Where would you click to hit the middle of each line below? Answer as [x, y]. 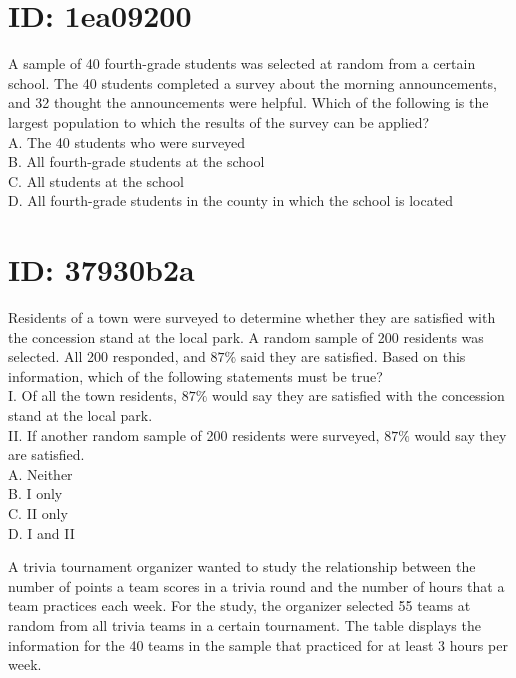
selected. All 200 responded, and [107, 356]
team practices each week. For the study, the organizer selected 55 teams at [239, 605]
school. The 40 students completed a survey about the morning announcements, [252, 82]
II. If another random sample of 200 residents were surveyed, [194, 434]
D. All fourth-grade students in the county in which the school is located [231, 200]
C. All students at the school [96, 180]
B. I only [35, 493]
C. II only [38, 512]
